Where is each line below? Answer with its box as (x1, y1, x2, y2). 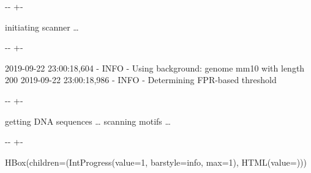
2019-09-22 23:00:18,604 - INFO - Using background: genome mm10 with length (5, 61, 305, 74)
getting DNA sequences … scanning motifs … (5, 114, 171, 127)
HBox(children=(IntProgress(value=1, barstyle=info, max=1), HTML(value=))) (5, 155, 307, 168)
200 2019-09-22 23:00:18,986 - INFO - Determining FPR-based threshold (5, 73, 277, 86)
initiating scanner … (5, 20, 79, 33)
